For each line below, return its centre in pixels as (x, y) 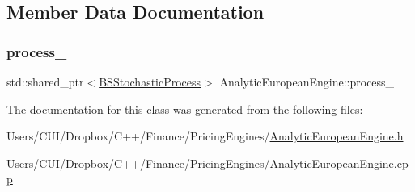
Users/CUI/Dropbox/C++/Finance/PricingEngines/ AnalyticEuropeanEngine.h (205, 136)
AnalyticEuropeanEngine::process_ (307, 81)
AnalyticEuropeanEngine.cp (339, 163)
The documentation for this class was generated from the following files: (185, 109)
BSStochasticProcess (150, 81)
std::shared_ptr (45, 81)
